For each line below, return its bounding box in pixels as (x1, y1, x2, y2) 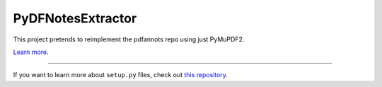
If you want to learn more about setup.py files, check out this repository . (13, 71, 228, 79)
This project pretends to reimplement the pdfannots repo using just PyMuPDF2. (13, 35, 245, 43)
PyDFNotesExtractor (13, 11, 137, 26)
